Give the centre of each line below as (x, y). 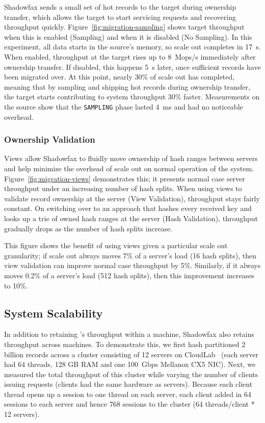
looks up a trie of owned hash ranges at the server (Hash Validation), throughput (131, 218)
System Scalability (54, 313)
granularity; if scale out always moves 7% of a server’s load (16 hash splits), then (130, 255)
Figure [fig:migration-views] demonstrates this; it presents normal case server (125, 178)
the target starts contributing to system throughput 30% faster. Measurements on (132, 97)
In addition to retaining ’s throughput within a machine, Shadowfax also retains (129, 334)
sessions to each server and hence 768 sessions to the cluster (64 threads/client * (129, 404)
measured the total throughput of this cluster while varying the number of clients (131, 374)
